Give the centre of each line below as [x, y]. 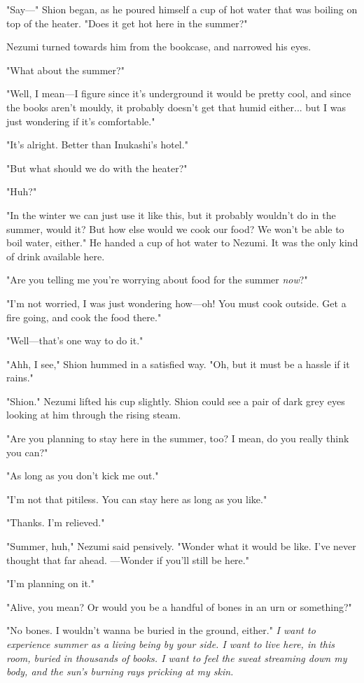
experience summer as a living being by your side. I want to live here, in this [170, 644]
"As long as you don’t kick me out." [83, 476]
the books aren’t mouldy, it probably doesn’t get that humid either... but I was [176, 107]
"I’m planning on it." [50, 583]
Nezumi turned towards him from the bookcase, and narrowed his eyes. [159, 47]
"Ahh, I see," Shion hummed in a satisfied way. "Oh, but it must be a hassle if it [178, 364]
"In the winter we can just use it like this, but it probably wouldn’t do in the [171, 214]
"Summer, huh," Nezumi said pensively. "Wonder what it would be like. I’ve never [181, 546]
